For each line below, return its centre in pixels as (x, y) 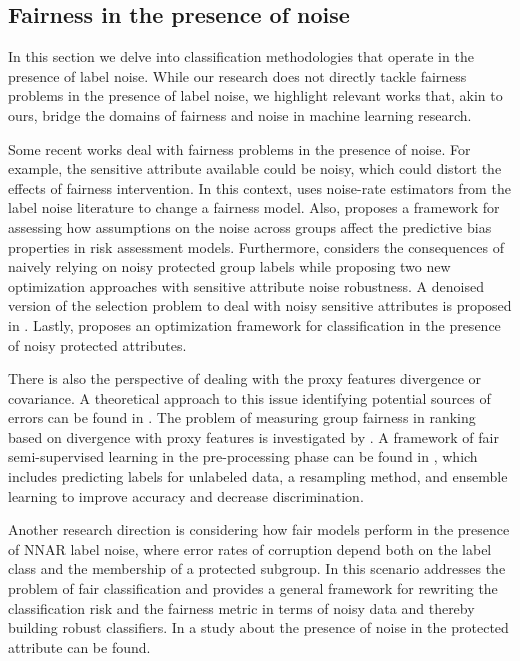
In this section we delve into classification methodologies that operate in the (241, 56)
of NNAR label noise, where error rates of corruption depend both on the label (250, 548)
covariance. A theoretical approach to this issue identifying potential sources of (249, 397)
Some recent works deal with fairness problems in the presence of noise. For (239, 148)
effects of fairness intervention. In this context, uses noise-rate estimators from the (259, 187)
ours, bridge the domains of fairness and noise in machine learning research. (240, 114)
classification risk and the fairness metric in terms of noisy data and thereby (241, 607)
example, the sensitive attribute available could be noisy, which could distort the (255, 168)
